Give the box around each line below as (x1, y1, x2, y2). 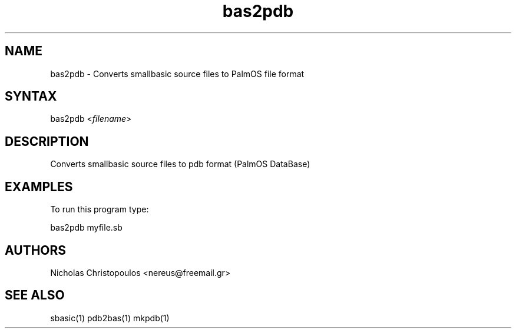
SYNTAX (5, 89, 57, 104)
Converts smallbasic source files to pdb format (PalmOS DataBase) (50, 159, 310, 169)
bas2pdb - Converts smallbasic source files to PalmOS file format (50, 68, 305, 79)
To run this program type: (50, 204, 149, 215)
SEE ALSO (5, 288, 65, 303)
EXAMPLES (5, 179, 73, 194)
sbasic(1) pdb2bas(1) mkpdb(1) (50, 312, 170, 323)
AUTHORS (5, 242, 67, 258)
